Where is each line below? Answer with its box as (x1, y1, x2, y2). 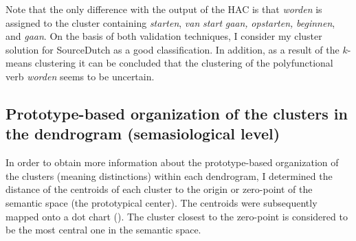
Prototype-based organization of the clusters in (5, 102, 348, 124)
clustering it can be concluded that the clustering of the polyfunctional (34, 56, 333, 70)
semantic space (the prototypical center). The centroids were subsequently (5, 195, 318, 209)
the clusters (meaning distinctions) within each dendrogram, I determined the (5, 168, 333, 183)
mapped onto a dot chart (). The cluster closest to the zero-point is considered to (5, 209, 348, 223)
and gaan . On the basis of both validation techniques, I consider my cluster (5, 29, 322, 43)
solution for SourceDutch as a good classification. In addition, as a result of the (5, 42, 340, 56)
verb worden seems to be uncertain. (5, 69, 155, 83)
